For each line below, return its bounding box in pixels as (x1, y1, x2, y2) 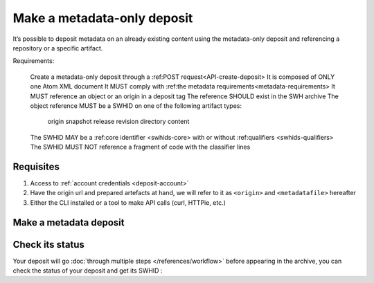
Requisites (12, 161, 60, 172)
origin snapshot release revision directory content (47, 118, 190, 126)
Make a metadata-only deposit (12, 10, 193, 26)
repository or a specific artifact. (12, 44, 103, 52)
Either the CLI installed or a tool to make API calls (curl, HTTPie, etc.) (30, 198, 226, 207)
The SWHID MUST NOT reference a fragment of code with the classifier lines (30, 143, 251, 152)
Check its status (12, 239, 84, 250)
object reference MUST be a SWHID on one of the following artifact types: (30, 101, 242, 110)
